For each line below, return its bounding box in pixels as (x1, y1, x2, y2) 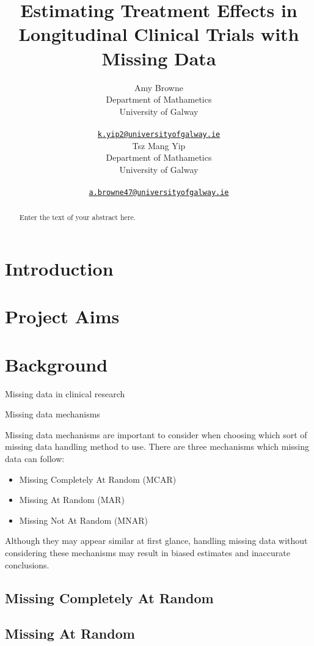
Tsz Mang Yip (132, 139, 186, 152)
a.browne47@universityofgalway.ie (89, 188, 229, 197)
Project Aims (5, 304, 120, 329)
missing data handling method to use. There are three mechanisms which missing (5, 440, 310, 453)
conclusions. (5, 558, 49, 571)
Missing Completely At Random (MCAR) (19, 472, 177, 485)
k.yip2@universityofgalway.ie (97, 130, 221, 139)
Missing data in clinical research (5, 387, 125, 400)
